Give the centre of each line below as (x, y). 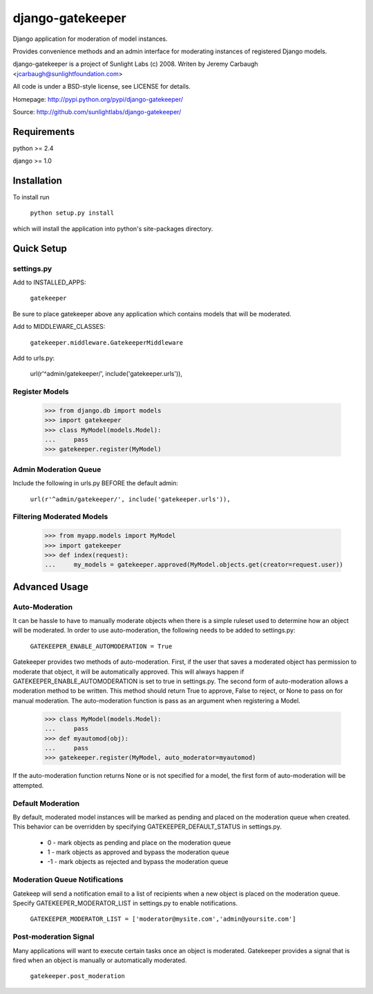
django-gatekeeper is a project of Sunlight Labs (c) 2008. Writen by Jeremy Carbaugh (135, 64)
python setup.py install (72, 213)
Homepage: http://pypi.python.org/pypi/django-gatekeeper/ (98, 99)
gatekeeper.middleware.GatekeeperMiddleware (107, 342)
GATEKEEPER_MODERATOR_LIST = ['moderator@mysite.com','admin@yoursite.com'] (163, 919)
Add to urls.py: (34, 358)
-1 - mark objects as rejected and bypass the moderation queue (138, 862)
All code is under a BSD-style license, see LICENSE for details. (102, 87)
